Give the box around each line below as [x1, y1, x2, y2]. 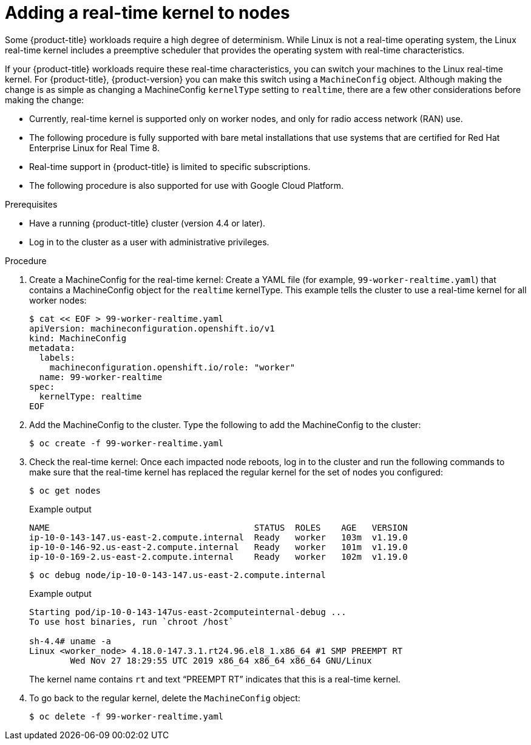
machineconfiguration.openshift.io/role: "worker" [49, 362, 296, 372]
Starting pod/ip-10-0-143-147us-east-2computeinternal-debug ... [29, 607, 347, 617]
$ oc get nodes [29, 485, 101, 495]
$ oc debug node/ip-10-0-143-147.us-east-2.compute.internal [29, 570, 326, 580]
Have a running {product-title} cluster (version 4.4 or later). [29, 217, 266, 228]
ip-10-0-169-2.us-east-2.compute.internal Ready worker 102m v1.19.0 [29, 551, 408, 562]
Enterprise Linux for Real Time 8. [29, 142, 160, 153]
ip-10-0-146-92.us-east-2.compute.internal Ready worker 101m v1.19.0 [29, 542, 408, 552]
